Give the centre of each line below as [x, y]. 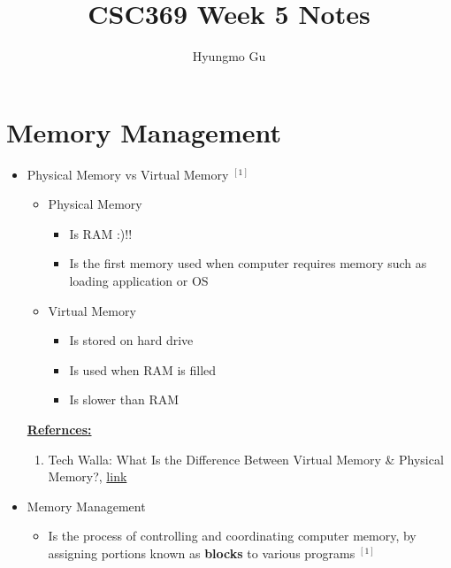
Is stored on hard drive [131, 340]
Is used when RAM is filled [143, 369]
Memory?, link [88, 476]
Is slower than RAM [124, 399]
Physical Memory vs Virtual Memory [128, 174]
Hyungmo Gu [229, 56]
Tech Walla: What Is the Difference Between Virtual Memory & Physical [246, 459]
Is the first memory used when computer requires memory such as [248, 263]
